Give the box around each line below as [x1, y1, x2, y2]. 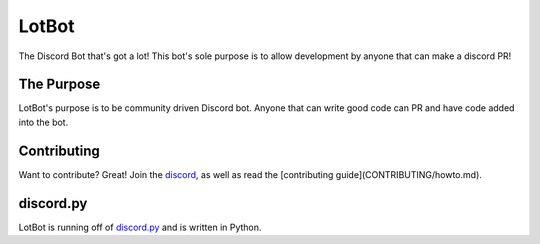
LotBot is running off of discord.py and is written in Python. [18, 221, 262, 233]
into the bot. [18, 116, 69, 128]
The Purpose [18, 76, 101, 93]
